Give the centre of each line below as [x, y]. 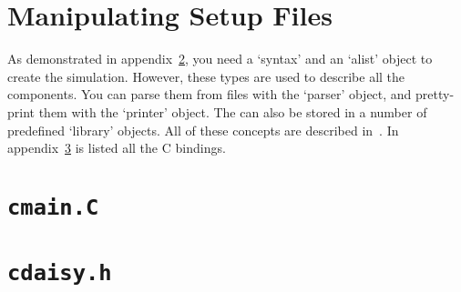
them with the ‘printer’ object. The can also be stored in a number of [233, 111]
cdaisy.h [60, 273]
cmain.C [53, 207]
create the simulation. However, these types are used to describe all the [206, 76]
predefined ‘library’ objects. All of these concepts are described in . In [203, 130]
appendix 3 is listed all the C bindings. [117, 148]
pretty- [435, 94]
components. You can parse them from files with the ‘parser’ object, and [210, 94]
